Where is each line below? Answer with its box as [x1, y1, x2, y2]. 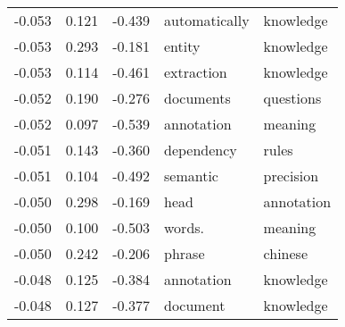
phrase [164, 243, 205, 264]
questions [263, 88, 322, 108]
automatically [164, 10, 250, 30]
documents [164, 88, 231, 108]
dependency [164, 139, 237, 160]
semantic [164, 165, 218, 186]
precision [263, 165, 319, 186]
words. [164, 217, 205, 238]
